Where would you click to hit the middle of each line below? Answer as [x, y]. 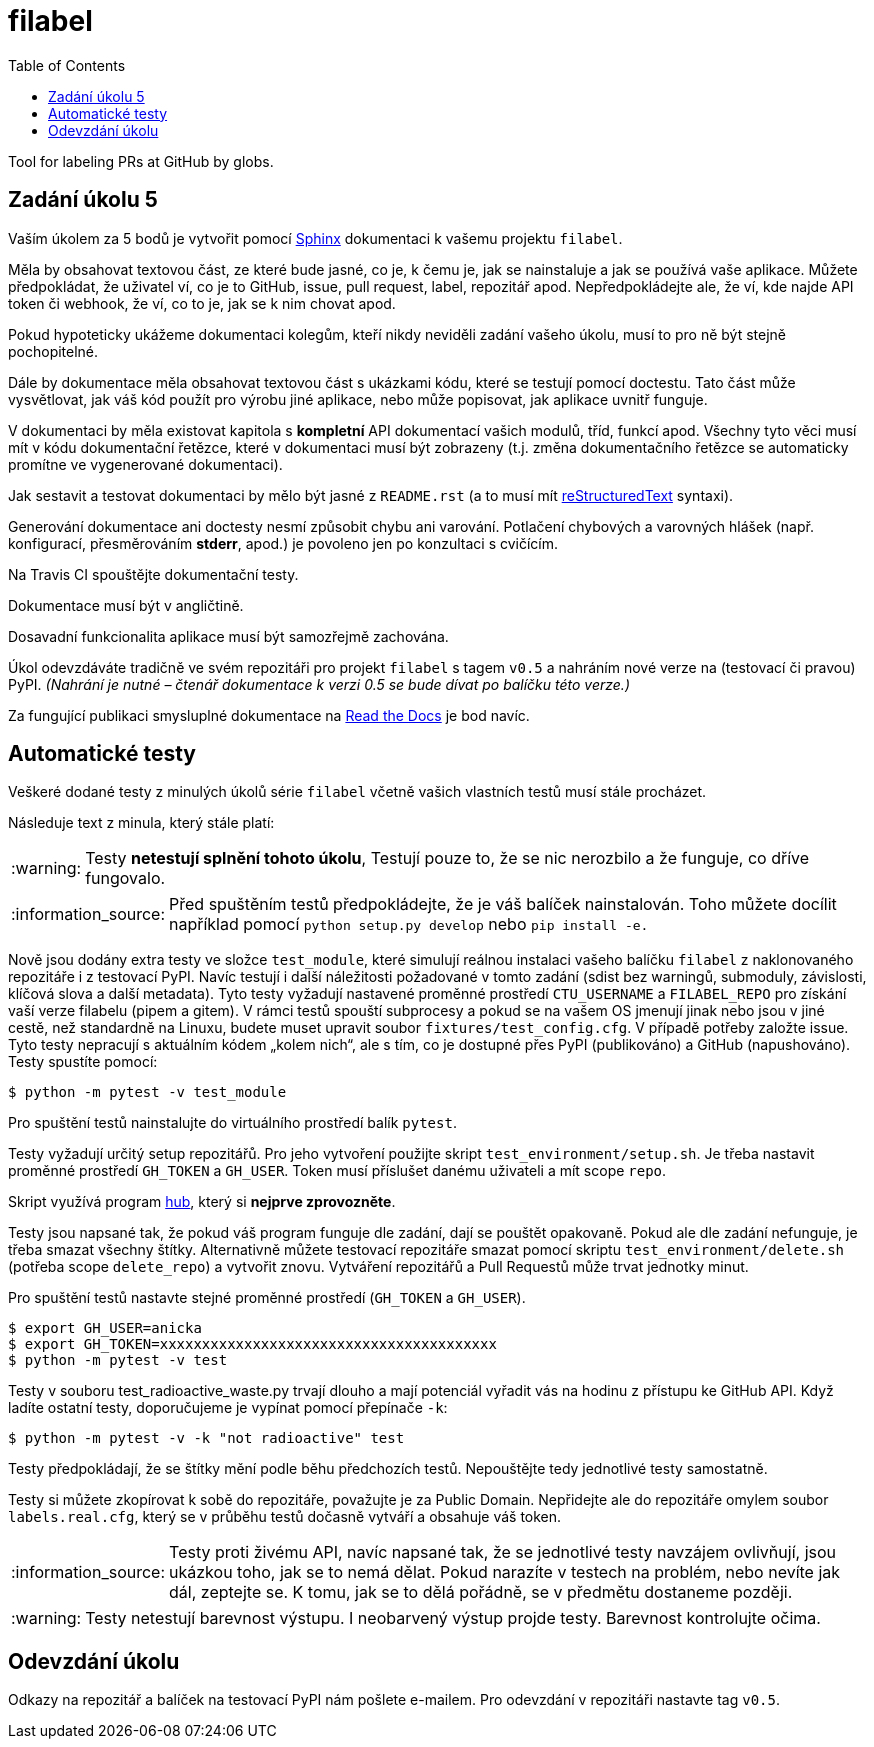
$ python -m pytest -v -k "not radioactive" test [206, 1438]
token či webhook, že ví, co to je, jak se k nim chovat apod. [202, 303]
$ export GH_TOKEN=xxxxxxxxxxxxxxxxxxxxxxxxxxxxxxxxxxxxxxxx [252, 1344]
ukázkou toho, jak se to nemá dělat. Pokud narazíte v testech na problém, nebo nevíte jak [505, 1572]
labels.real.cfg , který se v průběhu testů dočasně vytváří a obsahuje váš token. [285, 1517]
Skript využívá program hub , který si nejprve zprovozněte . [202, 1202]
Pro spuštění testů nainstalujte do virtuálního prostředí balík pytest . [232, 1123]
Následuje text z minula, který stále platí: [141, 823]
